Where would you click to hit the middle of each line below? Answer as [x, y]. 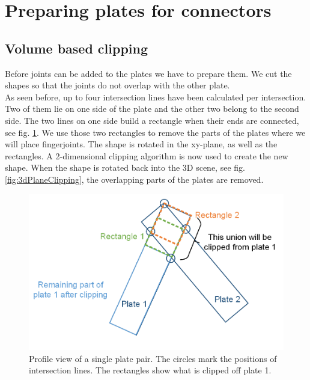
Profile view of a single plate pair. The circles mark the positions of [153, 358]
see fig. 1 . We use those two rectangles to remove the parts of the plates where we [155, 132]
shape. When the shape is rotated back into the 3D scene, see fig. [125, 167]
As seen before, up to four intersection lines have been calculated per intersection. [156, 97]
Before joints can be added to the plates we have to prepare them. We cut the [148, 73]
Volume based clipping [77, 48]
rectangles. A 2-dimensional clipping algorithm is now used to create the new [147, 155]
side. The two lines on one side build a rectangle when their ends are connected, [152, 120]
